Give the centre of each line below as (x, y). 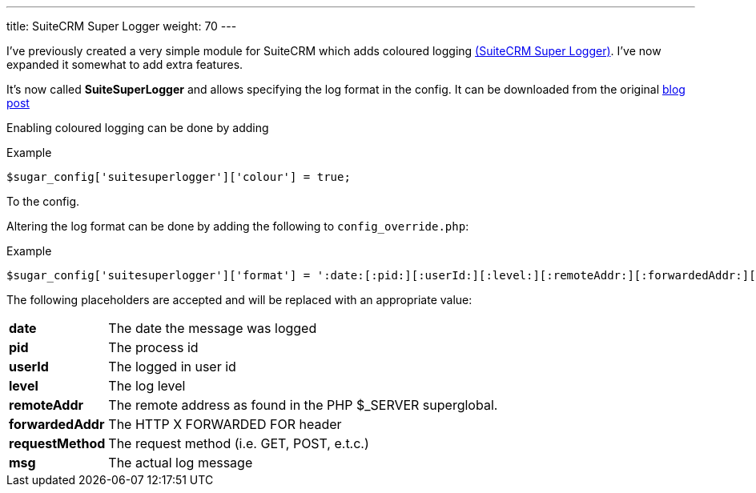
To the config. (43, 201)
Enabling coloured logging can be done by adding (138, 128)
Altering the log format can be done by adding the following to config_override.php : (238, 226)
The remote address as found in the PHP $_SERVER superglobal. (303, 405)
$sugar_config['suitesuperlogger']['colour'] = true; (179, 177)
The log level (147, 386)
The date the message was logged (213, 328)
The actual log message (181, 463)
